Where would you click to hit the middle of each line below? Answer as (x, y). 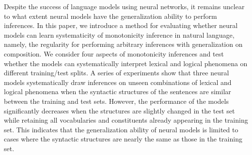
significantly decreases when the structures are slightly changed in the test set (119, 110)
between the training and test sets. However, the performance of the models (116, 101)
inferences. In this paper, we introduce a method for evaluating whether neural (121, 25)
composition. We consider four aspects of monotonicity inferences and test (114, 53)
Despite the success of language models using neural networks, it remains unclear (124, 6)
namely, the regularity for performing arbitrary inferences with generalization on (123, 44)
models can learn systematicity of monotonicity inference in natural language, (119, 35)
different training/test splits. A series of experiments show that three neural (117, 73)
